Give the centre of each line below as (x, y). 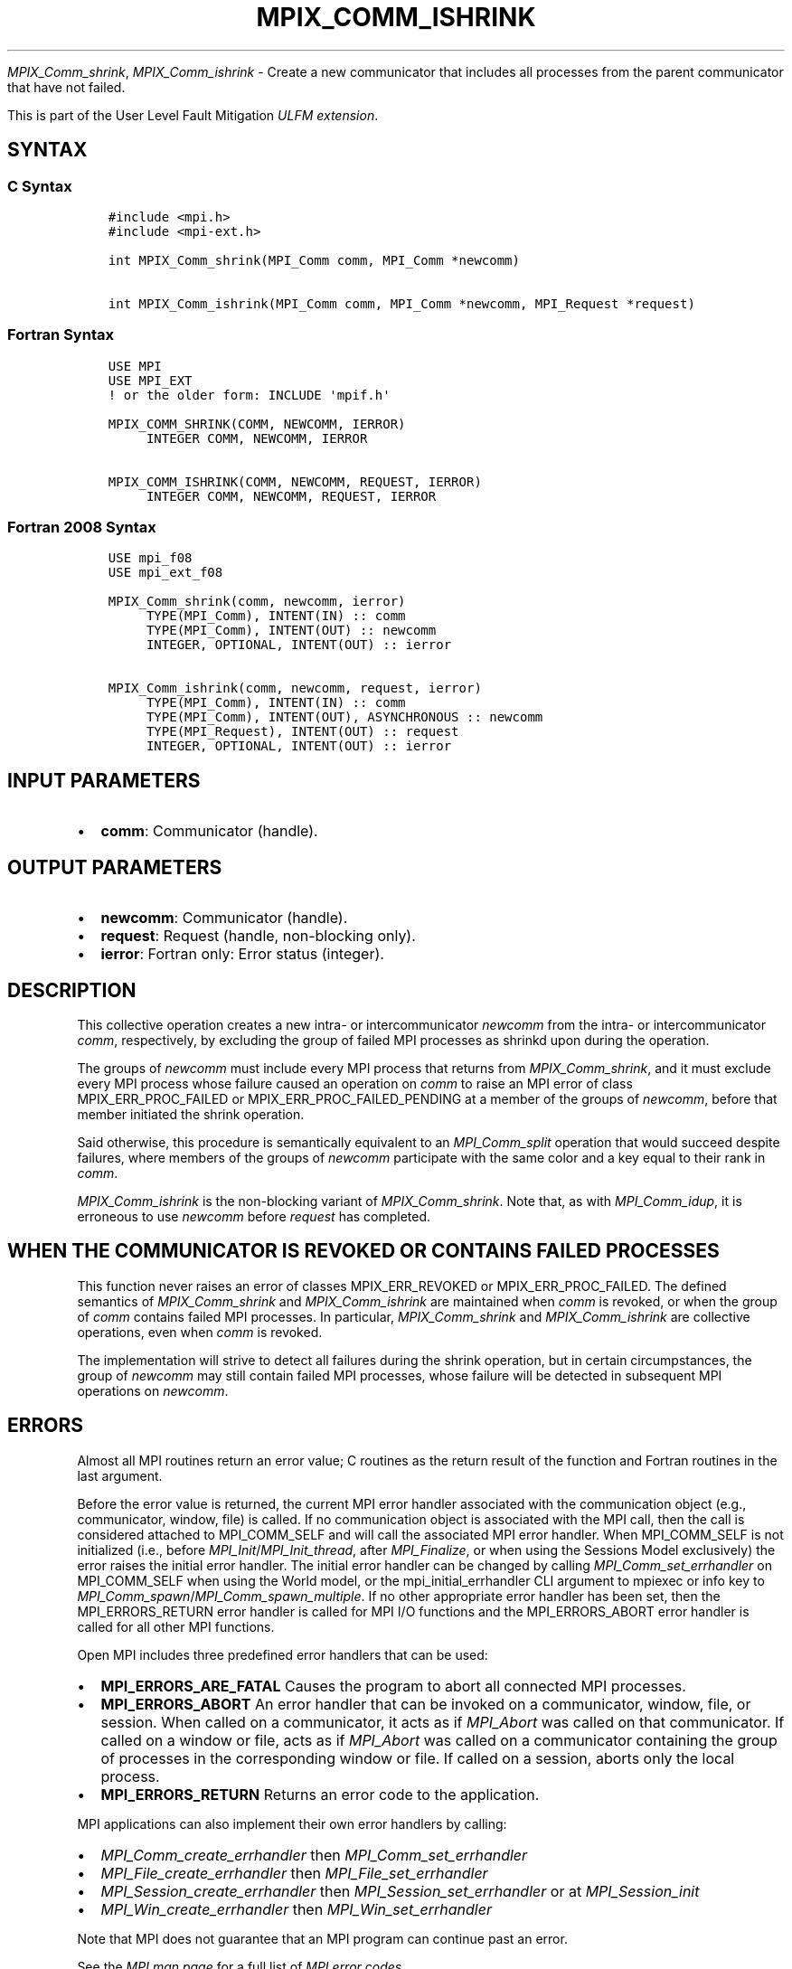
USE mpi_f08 (150, 558)
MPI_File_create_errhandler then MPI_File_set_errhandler (294, 1873)
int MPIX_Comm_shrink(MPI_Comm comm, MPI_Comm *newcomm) (314, 260)
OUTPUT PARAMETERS (115, 867)
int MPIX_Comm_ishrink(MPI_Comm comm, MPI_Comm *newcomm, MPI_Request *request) (401, 303)
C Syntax (40, 186)
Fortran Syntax (61, 335)
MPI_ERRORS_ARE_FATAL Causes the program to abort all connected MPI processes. (393, 1686)
